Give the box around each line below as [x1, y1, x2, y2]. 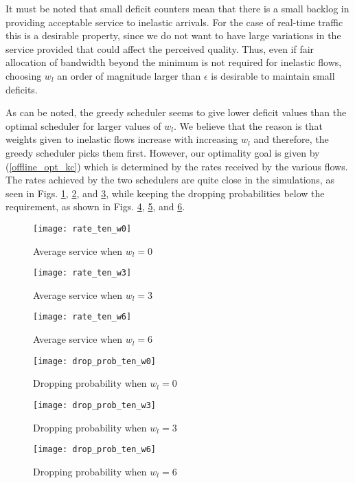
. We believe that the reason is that [174, 118, 323, 133]
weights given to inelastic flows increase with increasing [5, 132, 238, 146]
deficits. [5, 82, 38, 96]
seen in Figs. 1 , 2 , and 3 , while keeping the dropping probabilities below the [5, 186, 325, 200]
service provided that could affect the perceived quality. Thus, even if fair [5, 41, 314, 56]
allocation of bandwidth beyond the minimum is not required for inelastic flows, [5, 55, 342, 69]
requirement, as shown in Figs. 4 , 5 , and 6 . [5, 199, 185, 214]
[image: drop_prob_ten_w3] [33, 400, 156, 410]
